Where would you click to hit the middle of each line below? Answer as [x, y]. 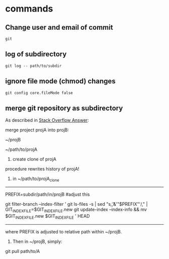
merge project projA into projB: [37, 130]
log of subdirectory [36, 54]
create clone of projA [34, 159]
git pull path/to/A [23, 251]
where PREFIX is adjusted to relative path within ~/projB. [64, 231]
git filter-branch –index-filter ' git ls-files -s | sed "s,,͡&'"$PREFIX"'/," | [76, 204]
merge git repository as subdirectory [64, 108]
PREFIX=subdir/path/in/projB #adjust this [48, 195]
